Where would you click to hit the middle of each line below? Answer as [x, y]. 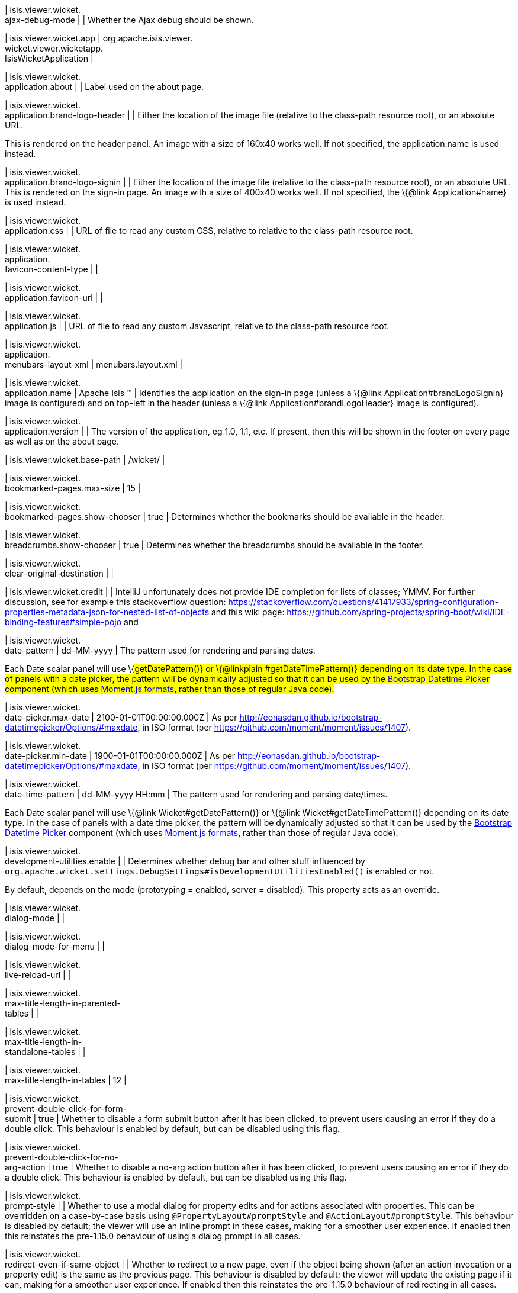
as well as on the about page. [62, 441]
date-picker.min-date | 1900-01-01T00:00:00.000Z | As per [120, 756]
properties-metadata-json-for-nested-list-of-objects [107, 612]
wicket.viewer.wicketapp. [54, 48]
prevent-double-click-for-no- [62, 1157]
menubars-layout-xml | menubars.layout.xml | [94, 364]
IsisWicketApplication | [49, 58]
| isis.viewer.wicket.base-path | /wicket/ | [85, 460]
